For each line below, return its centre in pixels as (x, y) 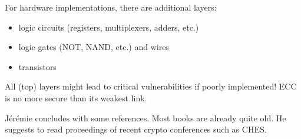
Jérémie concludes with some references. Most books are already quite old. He (145, 118)
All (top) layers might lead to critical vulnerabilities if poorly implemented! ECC (151, 86)
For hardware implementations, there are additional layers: (111, 7)
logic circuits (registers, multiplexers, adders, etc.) (109, 27)
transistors (37, 66)
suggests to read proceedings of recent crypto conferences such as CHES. (136, 129)
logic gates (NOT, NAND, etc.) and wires (94, 47)
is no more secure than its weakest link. (76, 97)
